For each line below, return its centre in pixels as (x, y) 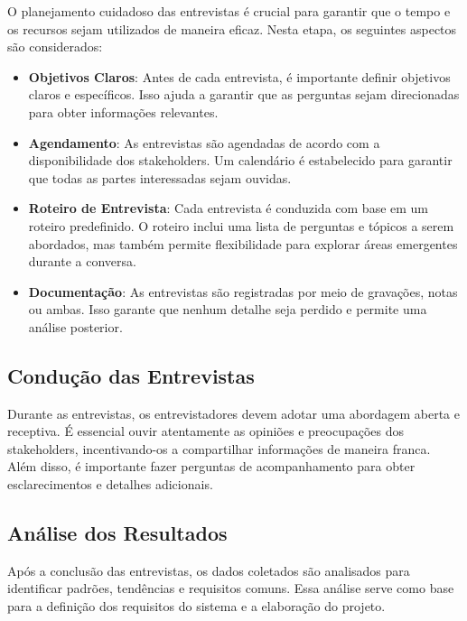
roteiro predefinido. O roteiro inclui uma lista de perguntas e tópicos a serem (241, 225)
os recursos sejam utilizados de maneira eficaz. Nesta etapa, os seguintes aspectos (232, 28)
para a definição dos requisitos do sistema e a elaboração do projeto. (196, 606)
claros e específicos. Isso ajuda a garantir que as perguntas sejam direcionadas (244, 94)
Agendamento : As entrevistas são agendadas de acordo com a (204, 142)
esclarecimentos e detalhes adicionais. (110, 484)
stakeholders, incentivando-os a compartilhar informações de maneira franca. (219, 448)
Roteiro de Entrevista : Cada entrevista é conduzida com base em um (229, 208)
